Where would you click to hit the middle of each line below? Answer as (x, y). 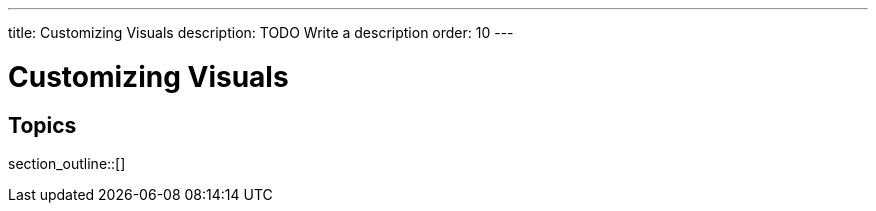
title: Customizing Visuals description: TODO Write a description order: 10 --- (261, 32)
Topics (42, 125)
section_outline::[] (67, 163)
